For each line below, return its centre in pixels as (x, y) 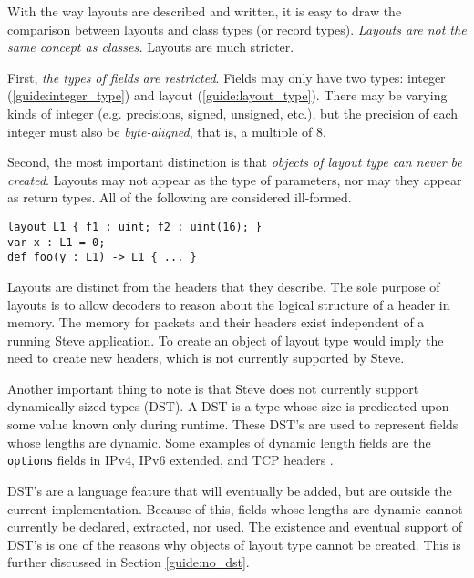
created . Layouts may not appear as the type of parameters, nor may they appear (235, 179)
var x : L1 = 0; (57, 242)
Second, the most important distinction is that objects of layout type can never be (235, 162)
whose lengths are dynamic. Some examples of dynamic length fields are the (219, 442)
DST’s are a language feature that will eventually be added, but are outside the (230, 490)
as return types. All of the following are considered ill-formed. (180, 197)
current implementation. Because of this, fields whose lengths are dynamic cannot (235, 508)
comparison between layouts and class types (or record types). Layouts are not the (237, 29)
